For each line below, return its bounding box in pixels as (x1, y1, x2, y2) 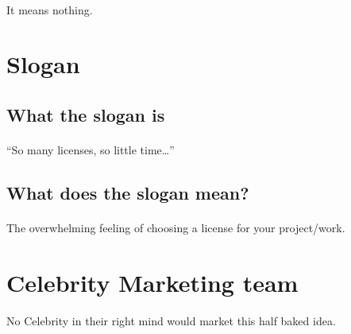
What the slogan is (6, 102, 165, 126)
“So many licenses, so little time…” (6, 141, 175, 157)
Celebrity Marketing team (6, 266, 299, 298)
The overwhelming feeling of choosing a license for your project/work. (6, 219, 345, 235)
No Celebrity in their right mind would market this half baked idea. (6, 313, 336, 329)
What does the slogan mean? (6, 180, 249, 204)
